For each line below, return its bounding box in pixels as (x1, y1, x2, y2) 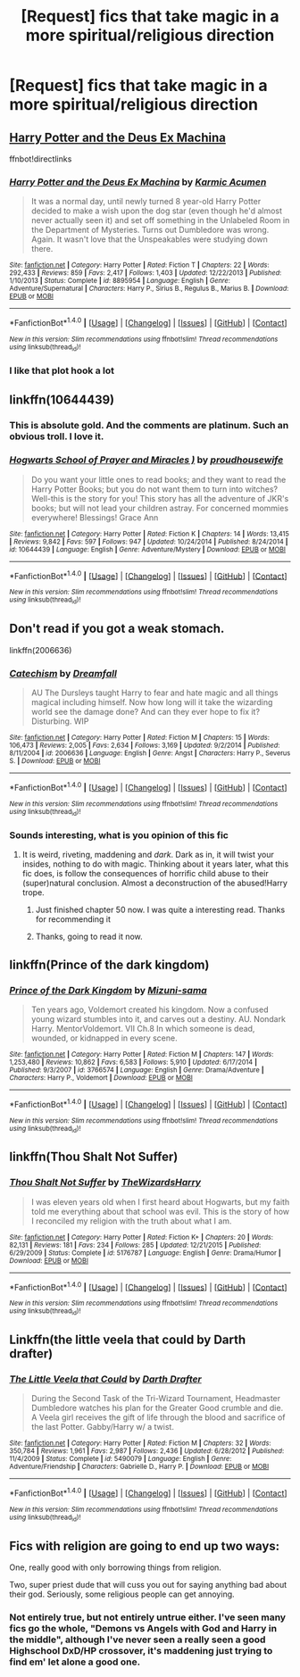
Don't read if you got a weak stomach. (9, 621, 225, 636)
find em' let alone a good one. (9, 1656, 141, 1668)
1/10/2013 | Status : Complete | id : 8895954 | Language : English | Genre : (9, 277, 230, 286)
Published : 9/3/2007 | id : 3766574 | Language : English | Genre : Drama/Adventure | (9, 1065, 264, 1075)
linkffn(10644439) (9, 392, 115, 407)
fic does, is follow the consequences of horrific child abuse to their (21, 868, 270, 879)
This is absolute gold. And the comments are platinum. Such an (9, 419, 289, 431)
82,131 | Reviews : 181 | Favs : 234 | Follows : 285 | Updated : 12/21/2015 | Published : (9, 1241, 262, 1249)
